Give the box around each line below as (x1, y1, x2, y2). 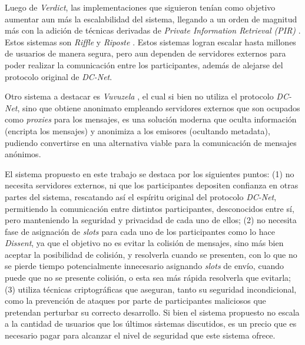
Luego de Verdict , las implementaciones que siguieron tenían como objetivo (5, 1, 276, 13)
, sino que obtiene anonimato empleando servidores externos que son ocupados (17, 101, 300, 114)
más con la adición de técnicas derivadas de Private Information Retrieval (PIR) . (5, 24, 301, 37)
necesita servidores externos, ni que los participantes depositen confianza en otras (5, 179, 299, 191)
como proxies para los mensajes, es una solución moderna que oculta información (5, 113, 297, 125)
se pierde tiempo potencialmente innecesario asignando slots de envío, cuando (5, 260, 284, 272)
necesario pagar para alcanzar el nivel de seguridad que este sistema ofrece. (5, 329, 276, 341)
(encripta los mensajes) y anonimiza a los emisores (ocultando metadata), (5, 124, 270, 137)
